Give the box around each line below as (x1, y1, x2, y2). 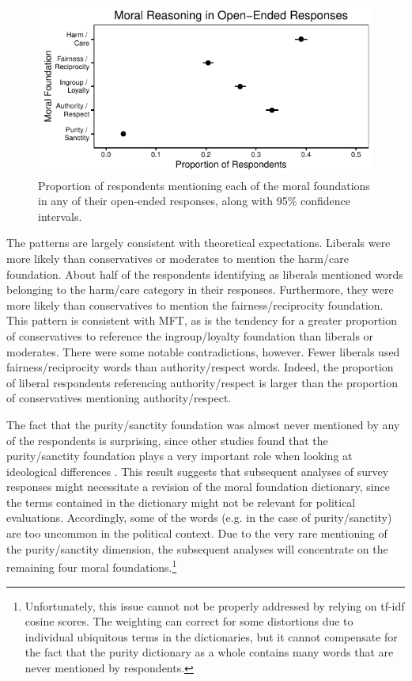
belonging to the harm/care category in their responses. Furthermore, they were (6, 281, 394, 298)
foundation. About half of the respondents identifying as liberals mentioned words (6, 265, 403, 282)
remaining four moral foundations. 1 (6, 557, 177, 575)
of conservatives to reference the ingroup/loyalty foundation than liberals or (6, 327, 374, 344)
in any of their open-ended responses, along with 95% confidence (38, 192, 351, 209)
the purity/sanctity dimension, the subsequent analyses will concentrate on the (6, 540, 388, 557)
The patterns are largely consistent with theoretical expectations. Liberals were (6, 234, 391, 251)
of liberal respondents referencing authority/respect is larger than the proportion (6, 374, 399, 390)
